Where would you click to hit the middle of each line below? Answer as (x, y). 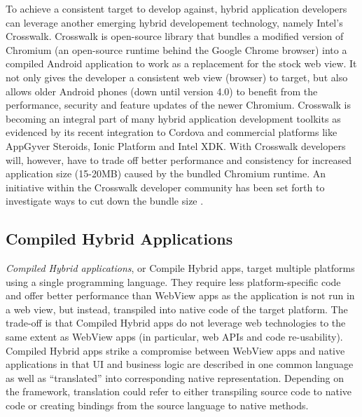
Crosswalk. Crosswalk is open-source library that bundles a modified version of (175, 36)
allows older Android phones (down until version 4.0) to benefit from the (162, 91)
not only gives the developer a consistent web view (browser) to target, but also (177, 77)
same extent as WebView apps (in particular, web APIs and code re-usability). (174, 337)
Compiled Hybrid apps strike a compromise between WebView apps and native (175, 350)
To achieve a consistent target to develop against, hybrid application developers (176, 8)
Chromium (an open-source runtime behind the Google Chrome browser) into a (176, 49)
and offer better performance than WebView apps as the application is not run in (180, 295)
